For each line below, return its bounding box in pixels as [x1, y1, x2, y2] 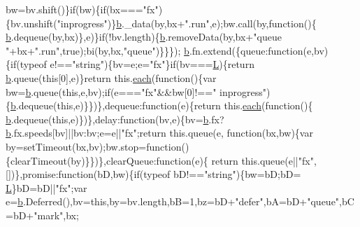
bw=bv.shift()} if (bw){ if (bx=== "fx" [6, 2, 159, 16]
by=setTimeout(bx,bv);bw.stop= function [6, 139, 182, 153]
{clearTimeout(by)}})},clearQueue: [6, 153, 157, 167]
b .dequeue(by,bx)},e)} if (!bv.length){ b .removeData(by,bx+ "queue [6, 29, 282, 44]
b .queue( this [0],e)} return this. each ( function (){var [6, 70, 217, 85]
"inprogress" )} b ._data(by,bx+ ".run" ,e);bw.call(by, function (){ [57, 15, 317, 30]
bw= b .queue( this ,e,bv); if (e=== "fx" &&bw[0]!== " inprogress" [6, 84, 266, 99]
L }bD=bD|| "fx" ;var [6, 180, 87, 195]
